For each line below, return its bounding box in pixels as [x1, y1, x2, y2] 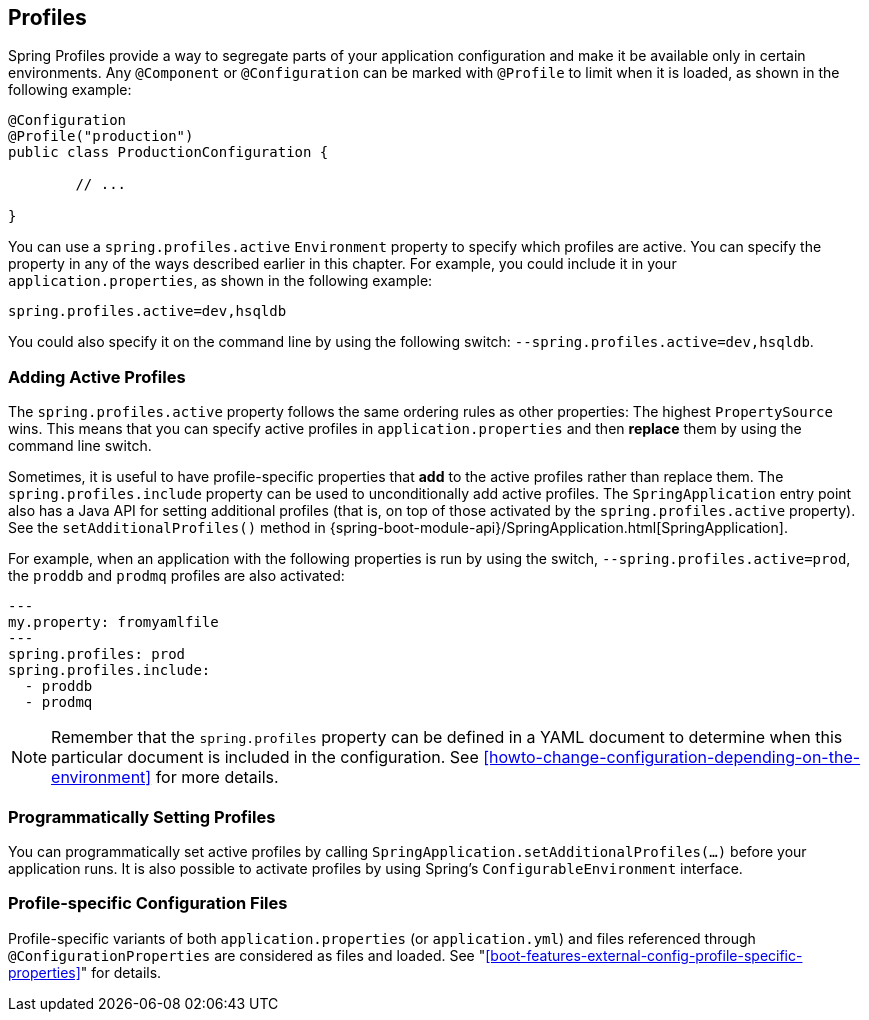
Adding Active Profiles [8, 366, 186, 387]
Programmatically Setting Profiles [8, 806, 276, 827]
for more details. [155, 767, 279, 788]
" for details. [80, 963, 162, 981]
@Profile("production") [8, 128, 194, 145]
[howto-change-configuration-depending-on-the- [483, 747, 861, 768]
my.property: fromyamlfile [8, 614, 219, 631]
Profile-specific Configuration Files [8, 893, 288, 914]
